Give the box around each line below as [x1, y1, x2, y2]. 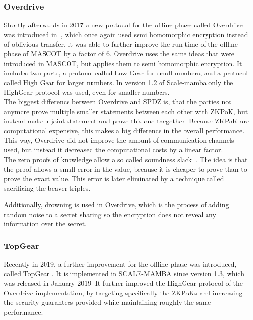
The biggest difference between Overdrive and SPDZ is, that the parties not [4, 96, 231, 106]
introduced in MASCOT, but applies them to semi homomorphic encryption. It [4, 58, 242, 68]
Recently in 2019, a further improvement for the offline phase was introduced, [4, 258, 237, 269]
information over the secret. [4, 219, 87, 229]
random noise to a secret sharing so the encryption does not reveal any [4, 209, 216, 219]
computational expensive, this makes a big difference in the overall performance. [4, 125, 245, 135]
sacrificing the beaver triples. [4, 183, 91, 193]
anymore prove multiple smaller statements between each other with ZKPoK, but [4, 106, 248, 116]
